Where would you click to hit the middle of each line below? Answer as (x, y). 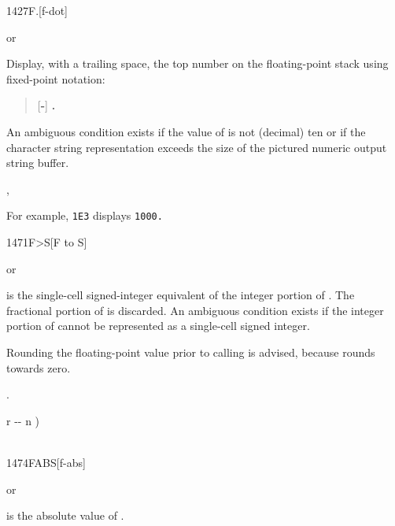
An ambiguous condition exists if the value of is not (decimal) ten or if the (186, 131)
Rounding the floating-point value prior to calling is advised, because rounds (191, 352)
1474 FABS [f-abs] (46, 462)
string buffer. (38, 163)
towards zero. (39, 367)
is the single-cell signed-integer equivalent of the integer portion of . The (181, 295)
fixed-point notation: (56, 78)
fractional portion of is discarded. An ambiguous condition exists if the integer (195, 310)
